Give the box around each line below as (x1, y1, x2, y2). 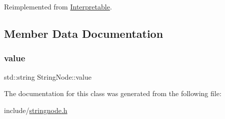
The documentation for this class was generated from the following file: (4, 88, 221, 99)
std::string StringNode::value (4, 71, 91, 82)
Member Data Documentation (4, 25, 163, 41)
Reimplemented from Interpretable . (4, 1, 112, 11)
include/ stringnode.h (4, 105, 67, 115)
